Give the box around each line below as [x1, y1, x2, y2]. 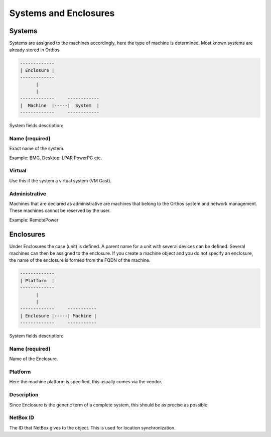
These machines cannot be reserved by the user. [9, 207, 111, 213]
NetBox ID [9, 414, 35, 421]
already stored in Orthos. [9, 47, 61, 53]
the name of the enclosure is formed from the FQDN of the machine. [9, 257, 151, 263]
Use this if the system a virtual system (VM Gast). [9, 177, 112, 183]
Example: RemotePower [9, 216, 59, 223]
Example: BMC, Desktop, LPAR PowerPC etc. [9, 155, 102, 161]
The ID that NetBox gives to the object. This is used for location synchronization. [9, 424, 176, 430]
